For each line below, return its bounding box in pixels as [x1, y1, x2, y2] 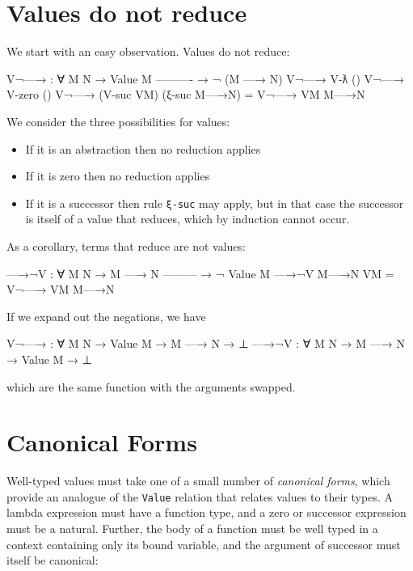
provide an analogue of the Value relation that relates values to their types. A [6, 488, 393, 505]
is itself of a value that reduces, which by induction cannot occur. [25, 210, 350, 227]
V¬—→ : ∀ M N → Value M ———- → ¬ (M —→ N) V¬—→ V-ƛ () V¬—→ [6, 70, 404, 87]
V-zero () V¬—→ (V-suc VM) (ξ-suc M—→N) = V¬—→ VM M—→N [6, 86, 365, 103]
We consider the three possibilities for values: [6, 112, 230, 129]
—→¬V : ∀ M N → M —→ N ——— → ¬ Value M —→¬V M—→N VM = [6, 264, 394, 281]
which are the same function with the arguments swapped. [6, 378, 296, 395]
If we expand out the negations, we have [6, 307, 206, 324]
